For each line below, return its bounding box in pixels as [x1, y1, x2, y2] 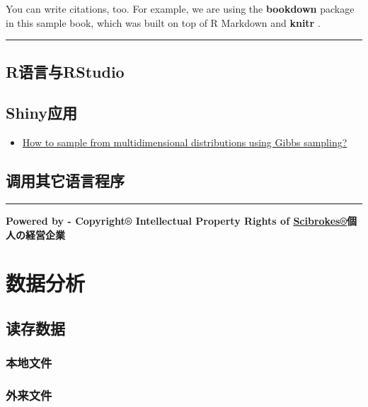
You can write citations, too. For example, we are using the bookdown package [6, 1, 355, 16]
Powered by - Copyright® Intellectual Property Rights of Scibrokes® [6, 213, 347, 228]
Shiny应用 [6, 102, 78, 124]
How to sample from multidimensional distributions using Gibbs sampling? [22, 135, 347, 150]
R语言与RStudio [6, 60, 125, 82]
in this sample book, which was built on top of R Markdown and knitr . [6, 15, 321, 30]
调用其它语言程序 [6, 170, 125, 191]
